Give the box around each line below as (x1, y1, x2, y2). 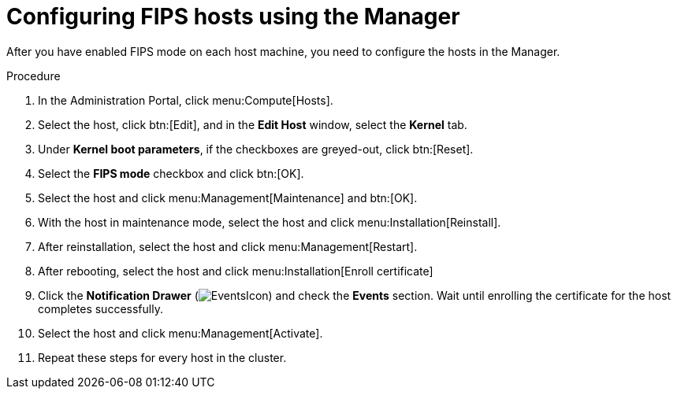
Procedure (6, 68, 61, 83)
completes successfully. (38, 301, 163, 316)
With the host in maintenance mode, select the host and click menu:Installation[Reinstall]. (38, 215, 501, 229)
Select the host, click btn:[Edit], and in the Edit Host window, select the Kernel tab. (38, 117, 467, 131)
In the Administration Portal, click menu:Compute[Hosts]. (38, 93, 333, 107)
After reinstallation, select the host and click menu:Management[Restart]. (38, 239, 418, 253)
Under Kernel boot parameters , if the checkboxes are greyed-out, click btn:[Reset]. (38, 142, 474, 156)
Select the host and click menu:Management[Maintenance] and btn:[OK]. (38, 190, 418, 205)
